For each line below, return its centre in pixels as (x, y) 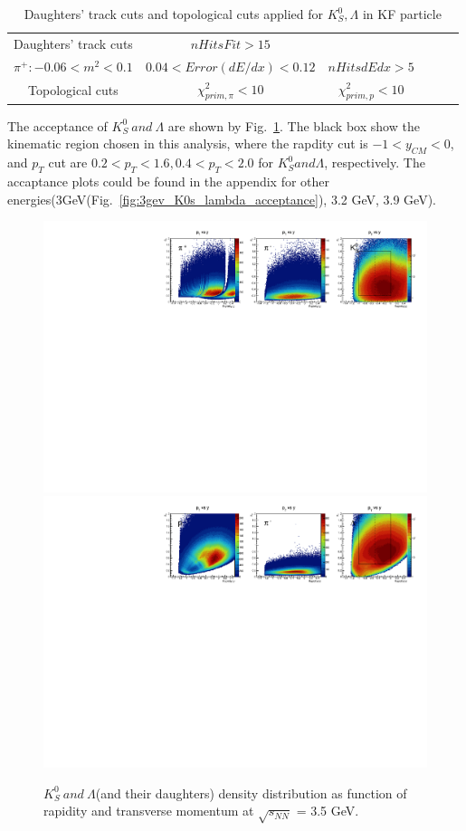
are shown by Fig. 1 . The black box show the (294, 125)
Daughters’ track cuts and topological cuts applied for (173, 14)
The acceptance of (57, 125)
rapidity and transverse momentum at (149, 811)
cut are (68, 162)
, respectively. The (375, 162)
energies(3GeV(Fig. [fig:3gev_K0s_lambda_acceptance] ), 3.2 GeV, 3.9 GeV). (222, 199)
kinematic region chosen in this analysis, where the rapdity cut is (188, 143)
